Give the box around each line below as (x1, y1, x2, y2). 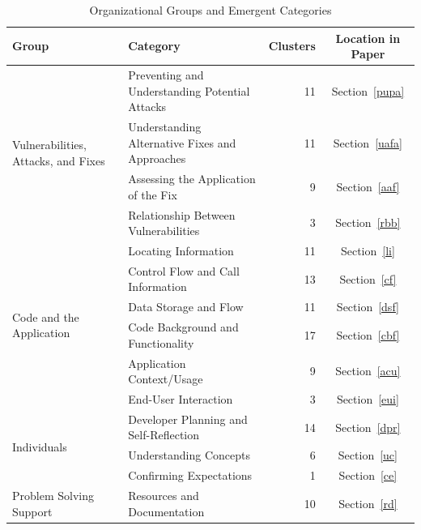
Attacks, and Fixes (12, 152, 105, 169)
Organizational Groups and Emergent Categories (89, 2, 332, 18)
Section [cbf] (336, 326, 400, 343)
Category (128, 37, 181, 54)
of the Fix (128, 186, 177, 203)
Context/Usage (128, 370, 203, 387)
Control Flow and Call (128, 262, 240, 279)
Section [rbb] (335, 214, 401, 231)
